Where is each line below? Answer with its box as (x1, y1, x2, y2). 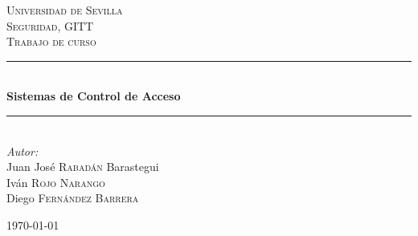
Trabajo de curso (6, 33, 96, 50)
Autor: (6, 142, 39, 159)
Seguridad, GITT (6, 17, 94, 34)
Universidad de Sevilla (6, 2, 123, 18)
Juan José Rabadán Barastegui (6, 158, 159, 175)
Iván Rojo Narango (6, 173, 105, 190)
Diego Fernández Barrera (6, 189, 139, 206)
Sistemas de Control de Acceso (6, 87, 181, 104)
